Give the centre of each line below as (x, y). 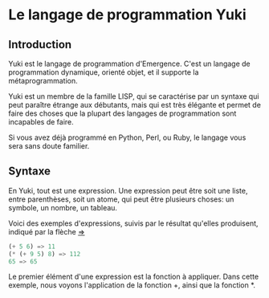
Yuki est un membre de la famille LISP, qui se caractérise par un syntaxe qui (134, 96)
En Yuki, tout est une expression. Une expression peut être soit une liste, (128, 190)
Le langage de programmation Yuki (127, 15)
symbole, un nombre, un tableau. (63, 207)
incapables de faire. (41, 122)
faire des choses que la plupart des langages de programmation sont (122, 113)
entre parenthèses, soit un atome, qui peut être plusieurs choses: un (121, 199)
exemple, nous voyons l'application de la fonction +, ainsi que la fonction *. (132, 285)
